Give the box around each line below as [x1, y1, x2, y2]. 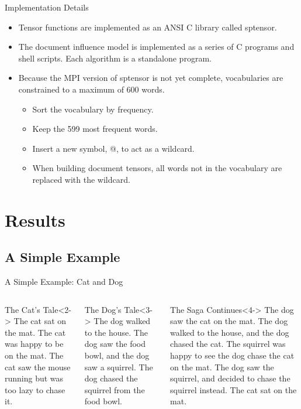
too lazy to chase [5, 383, 65, 396]
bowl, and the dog [84, 349, 150, 362]
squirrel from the [84, 383, 145, 396]
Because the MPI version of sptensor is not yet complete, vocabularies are [18, 71, 283, 84]
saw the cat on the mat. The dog [170, 315, 288, 327]
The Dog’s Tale [84, 303, 140, 315]
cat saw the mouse [5, 360, 71, 373]
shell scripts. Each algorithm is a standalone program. [18, 52, 212, 64]
